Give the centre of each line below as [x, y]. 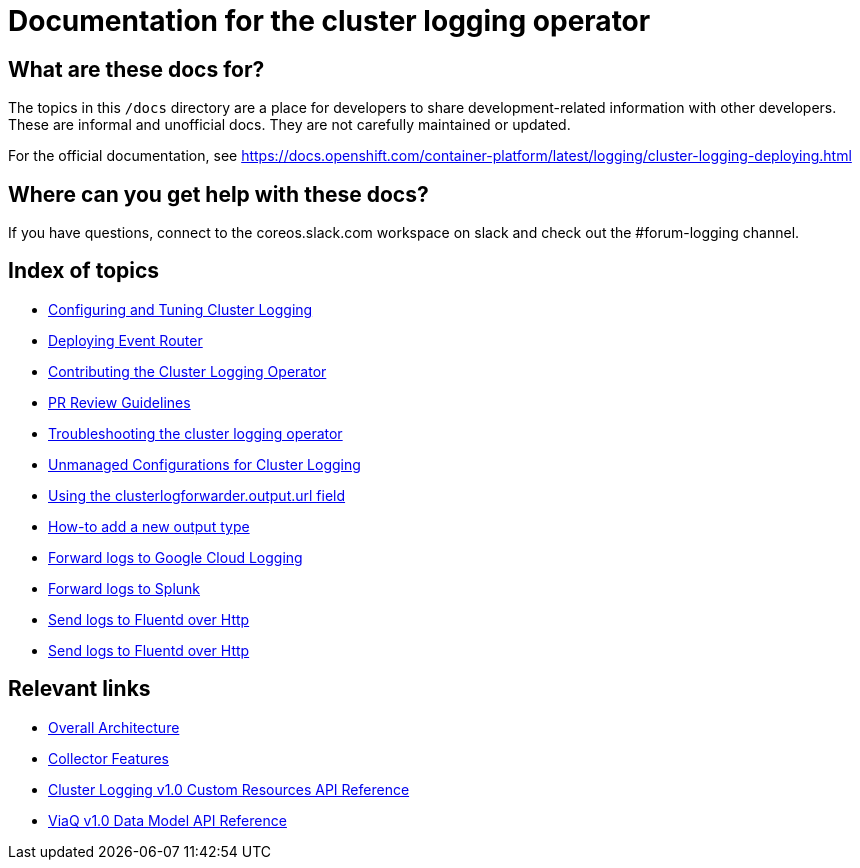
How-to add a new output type [149, 526]
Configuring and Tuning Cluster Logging [180, 309]
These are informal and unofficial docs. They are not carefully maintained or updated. [289, 125]
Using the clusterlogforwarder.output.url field [197, 495]
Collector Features [108, 758]
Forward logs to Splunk [124, 588]
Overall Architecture [114, 727]
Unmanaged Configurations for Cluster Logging [204, 464]
